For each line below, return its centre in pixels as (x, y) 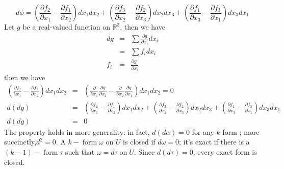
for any (203, 131)
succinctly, (20, 142)
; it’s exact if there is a (214, 142)
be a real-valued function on (66, 27)
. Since (144, 152)
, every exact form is (225, 152)
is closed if (139, 142)
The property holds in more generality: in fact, (77, 131)
